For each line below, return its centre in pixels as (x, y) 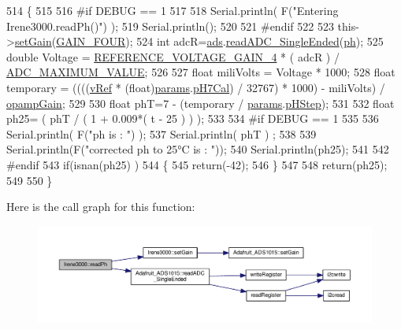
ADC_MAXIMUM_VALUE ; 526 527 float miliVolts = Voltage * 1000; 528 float (201, 72)
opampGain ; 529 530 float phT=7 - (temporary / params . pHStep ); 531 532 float (200, 103)
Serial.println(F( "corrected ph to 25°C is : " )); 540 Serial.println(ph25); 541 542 (198, 149)
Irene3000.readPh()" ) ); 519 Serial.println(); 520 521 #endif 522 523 (170, 26)
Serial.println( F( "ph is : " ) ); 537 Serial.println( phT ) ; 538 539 (162, 133)
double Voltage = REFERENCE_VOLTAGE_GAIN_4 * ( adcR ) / (173, 56)
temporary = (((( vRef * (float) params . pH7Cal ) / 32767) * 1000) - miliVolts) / (196, 87)
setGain (33, 41)
